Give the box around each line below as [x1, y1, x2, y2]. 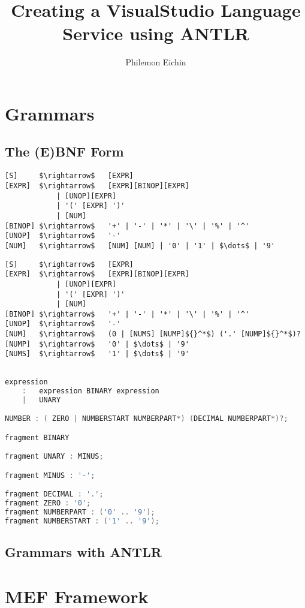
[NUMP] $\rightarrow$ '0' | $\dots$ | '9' [5, 339, 189, 348]
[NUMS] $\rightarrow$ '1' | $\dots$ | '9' [5, 350, 189, 359]
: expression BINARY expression [22, 386, 159, 395]
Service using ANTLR [62, 21, 249, 46]
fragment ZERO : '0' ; [5, 499, 91, 508]
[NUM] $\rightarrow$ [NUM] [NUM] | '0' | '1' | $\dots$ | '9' [5, 241, 276, 250]
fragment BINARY [5, 433, 70, 442]
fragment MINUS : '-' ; [5, 471, 95, 480]
